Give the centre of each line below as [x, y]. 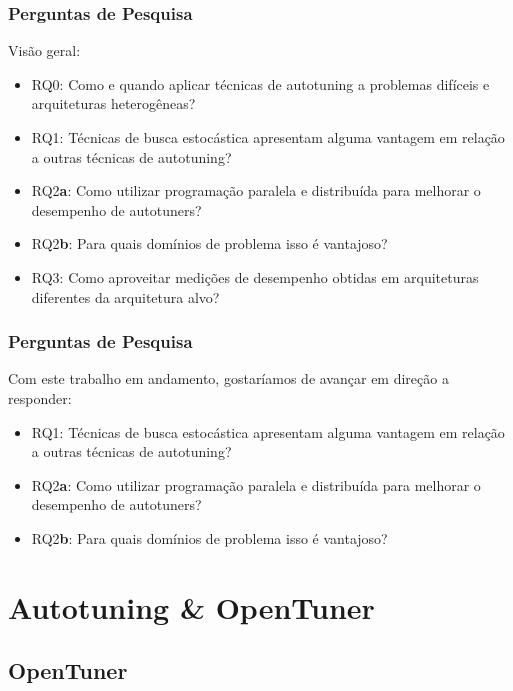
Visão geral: [44, 50]
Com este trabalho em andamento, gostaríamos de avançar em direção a [228, 378]
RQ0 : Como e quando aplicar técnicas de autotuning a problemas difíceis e [260, 83]
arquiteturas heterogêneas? [113, 103]
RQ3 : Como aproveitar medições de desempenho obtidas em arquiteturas [255, 276]
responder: [40, 397]
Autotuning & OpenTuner [191, 606]
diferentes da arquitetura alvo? [125, 296]
